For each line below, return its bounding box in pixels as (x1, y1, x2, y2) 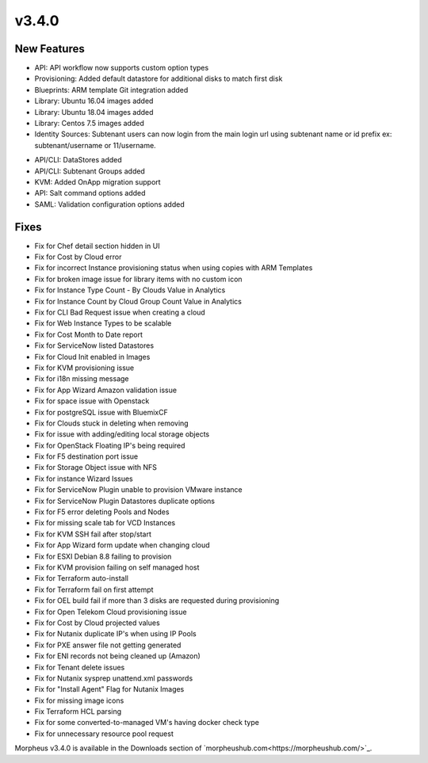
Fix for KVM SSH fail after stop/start (34, 529, 152, 539)
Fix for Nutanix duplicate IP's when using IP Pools (34, 629, 197, 639)
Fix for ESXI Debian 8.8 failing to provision (34, 551, 172, 561)
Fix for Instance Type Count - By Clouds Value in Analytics (34, 285, 226, 295)
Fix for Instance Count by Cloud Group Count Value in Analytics (34, 296, 242, 306)
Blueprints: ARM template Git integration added (34, 85, 189, 94)
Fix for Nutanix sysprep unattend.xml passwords (34, 673, 193, 683)
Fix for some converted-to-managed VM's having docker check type (34, 718, 259, 727)
